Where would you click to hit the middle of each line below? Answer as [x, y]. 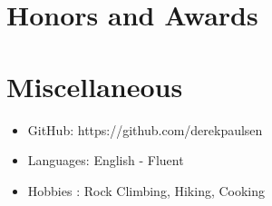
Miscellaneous [95, 86]
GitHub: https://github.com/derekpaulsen [145, 129]
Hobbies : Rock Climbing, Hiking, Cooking [146, 190]
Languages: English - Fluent [106, 160]
